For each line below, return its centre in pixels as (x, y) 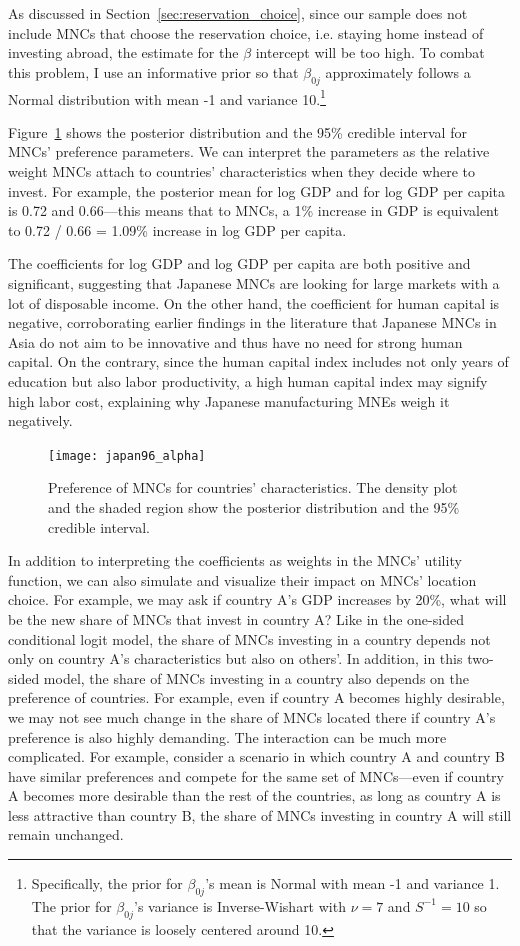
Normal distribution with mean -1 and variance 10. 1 (167, 97)
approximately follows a (398, 71)
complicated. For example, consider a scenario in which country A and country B (256, 756)
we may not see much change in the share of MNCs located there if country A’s (252, 716)
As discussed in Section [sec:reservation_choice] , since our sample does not (238, 13)
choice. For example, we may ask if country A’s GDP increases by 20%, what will (257, 599)
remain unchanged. (66, 834)
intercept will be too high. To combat (370, 52)
